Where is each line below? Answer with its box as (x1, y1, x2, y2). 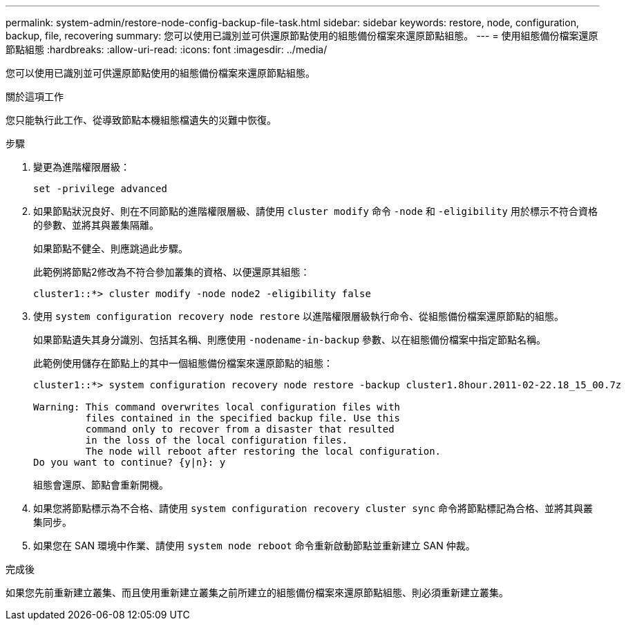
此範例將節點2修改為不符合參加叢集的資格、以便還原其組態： (33, 266, 310, 278)
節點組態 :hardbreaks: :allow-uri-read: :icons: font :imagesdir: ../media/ (6, 44, 328, 55)
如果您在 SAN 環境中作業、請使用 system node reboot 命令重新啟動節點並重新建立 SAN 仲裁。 (33, 540, 475, 551)
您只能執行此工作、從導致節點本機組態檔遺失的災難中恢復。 (6, 114, 276, 126)
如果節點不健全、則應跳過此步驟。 (33, 243, 188, 254)
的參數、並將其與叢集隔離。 (33, 219, 159, 231)
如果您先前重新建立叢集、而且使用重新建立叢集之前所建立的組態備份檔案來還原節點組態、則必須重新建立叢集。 (6, 587, 509, 598)
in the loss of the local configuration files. (85, 435, 348, 446)
